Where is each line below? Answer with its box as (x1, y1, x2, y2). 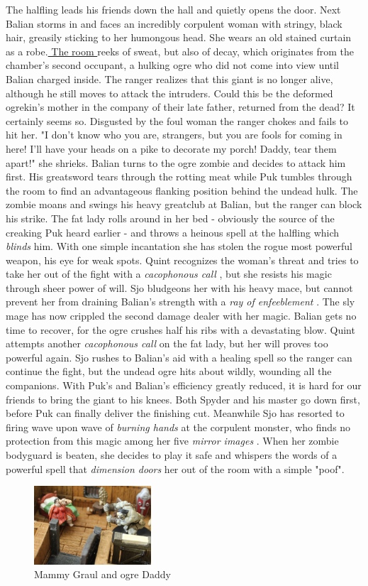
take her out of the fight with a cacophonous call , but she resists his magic (6, 266, 332, 281)
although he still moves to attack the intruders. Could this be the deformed (6, 85, 333, 100)
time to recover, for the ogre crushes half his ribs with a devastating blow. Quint (6, 322, 355, 337)
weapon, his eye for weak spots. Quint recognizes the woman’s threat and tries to (6, 252, 359, 267)
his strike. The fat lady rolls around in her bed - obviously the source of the (6, 210, 335, 225)
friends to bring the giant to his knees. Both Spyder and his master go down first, (6, 391, 360, 406)
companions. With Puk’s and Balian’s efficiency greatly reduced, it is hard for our (6, 378, 362, 393)
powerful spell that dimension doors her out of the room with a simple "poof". (6, 461, 345, 476)
